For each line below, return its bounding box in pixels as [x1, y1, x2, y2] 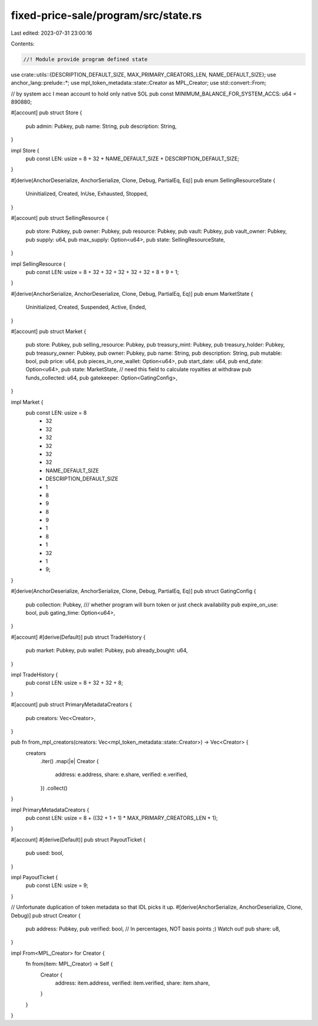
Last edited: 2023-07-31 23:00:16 [11, 29, 92, 37]
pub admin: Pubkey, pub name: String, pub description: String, [25, 123, 177, 130]
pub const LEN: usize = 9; [25, 882, 88, 889]
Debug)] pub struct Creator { [11, 912, 81, 919]
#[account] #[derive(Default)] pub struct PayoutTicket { [11, 836, 146, 843]
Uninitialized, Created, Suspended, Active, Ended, [25, 303, 147, 311]
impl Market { [11, 398, 44, 405]
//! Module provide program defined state [23, 56, 148, 62]
